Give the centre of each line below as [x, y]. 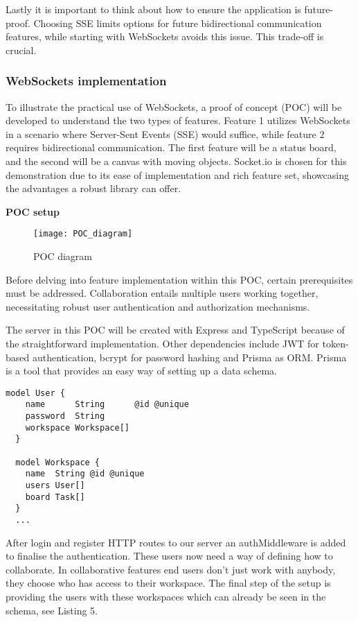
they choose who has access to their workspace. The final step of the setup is [168, 583]
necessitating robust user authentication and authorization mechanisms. [158, 306]
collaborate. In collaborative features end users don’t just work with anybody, [171, 569]
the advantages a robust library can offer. [93, 188]
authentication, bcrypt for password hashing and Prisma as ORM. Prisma [189, 357]
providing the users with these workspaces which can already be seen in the [166, 596]
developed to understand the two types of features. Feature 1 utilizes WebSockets [178, 120]
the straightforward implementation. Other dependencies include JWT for [162, 343]
